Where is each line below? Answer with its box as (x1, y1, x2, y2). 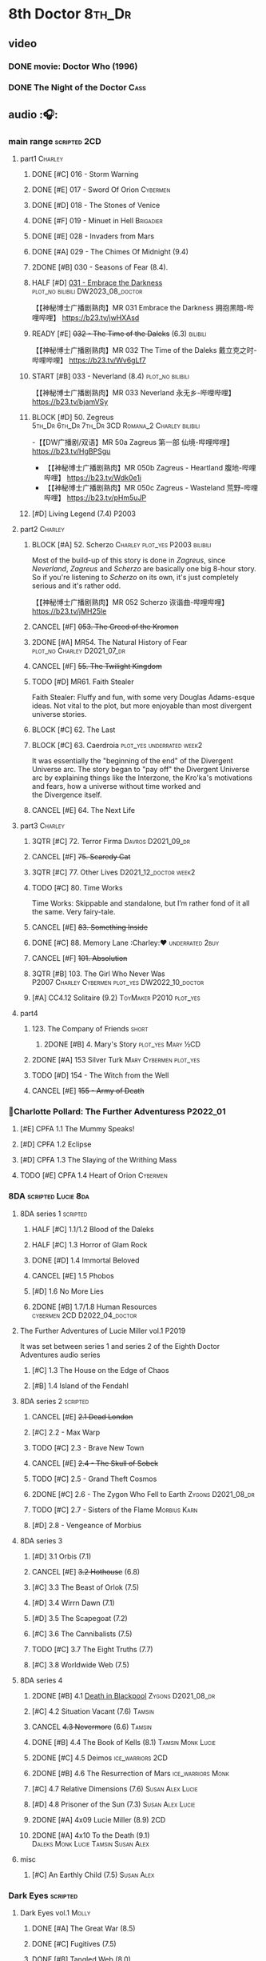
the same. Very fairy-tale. (31, 907, 116, 917)
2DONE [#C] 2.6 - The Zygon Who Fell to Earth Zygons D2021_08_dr (31, 1489, 255, 1499)
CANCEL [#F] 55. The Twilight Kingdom (31, 662, 162, 671)
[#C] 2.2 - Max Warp (31, 1427, 101, 1437)
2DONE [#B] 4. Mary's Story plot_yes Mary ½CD (43, 1039, 201, 1049)
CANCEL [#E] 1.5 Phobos (31, 1271, 114, 1280)
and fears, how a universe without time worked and (31, 782, 201, 791)
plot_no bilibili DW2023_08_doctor (31, 286, 143, 296)
